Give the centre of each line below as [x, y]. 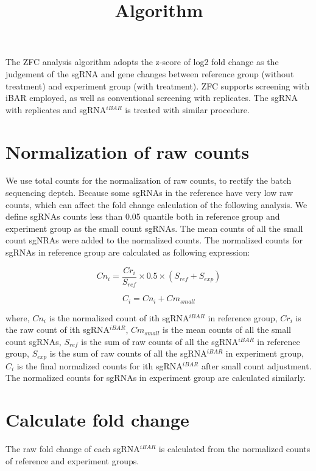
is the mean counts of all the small [227, 330]
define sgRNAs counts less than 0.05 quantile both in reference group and [143, 216]
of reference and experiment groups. [72, 460]
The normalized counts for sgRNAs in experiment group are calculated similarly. [156, 378]
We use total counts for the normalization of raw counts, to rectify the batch [149, 180]
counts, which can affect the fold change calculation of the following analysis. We [156, 204]
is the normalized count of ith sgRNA [119, 317]
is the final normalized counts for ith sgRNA [100, 365]
